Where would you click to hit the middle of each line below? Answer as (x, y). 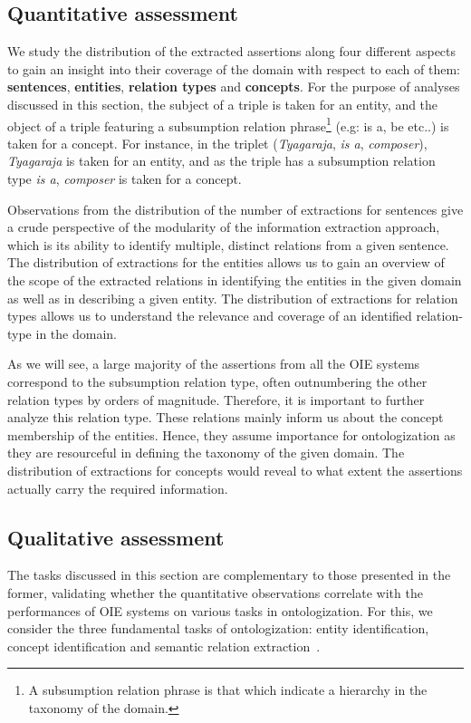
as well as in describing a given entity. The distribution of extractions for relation (233, 298)
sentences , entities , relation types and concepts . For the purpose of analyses (234, 87)
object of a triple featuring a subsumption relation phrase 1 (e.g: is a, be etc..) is (228, 124)
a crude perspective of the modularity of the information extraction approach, (224, 227)
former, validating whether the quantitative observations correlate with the (215, 592)
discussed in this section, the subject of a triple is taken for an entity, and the (223, 104)
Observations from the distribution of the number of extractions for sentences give (235, 209)
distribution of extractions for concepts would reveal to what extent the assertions (235, 470)
